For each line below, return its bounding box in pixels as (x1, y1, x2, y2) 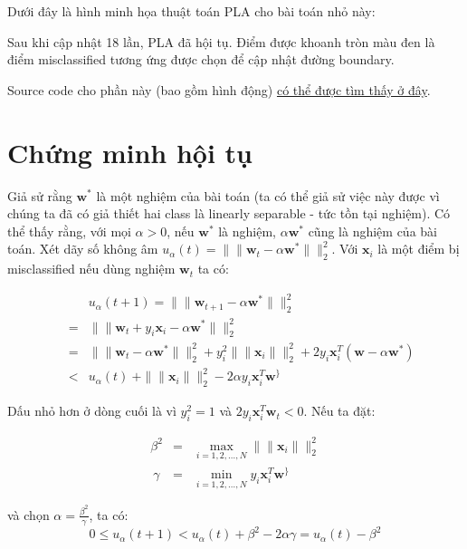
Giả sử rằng (7, 186, 72, 205)
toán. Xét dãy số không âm (7, 239, 158, 258)
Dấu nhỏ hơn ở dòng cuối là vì (7, 401, 176, 420)
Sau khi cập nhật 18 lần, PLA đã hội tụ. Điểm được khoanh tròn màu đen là (7, 32, 435, 51)
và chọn (7, 505, 50, 524)
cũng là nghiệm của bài (308, 221, 437, 240)
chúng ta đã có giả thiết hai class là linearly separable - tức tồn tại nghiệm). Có (7, 204, 451, 223)
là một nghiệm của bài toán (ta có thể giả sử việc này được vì (96, 186, 440, 205)
